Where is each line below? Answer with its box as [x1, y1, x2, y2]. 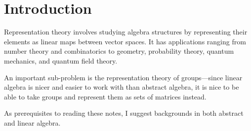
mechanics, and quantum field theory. [4, 55, 118, 65]
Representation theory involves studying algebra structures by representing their [4, 27, 248, 37]
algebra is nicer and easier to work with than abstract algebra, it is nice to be [4, 82, 239, 92]
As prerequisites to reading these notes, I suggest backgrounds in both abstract [4, 108, 244, 118]
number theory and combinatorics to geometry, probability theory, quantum [4, 46, 234, 56]
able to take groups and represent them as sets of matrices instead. [4, 91, 207, 101]
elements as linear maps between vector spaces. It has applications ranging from [4, 36, 246, 46]
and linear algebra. [4, 117, 61, 128]
